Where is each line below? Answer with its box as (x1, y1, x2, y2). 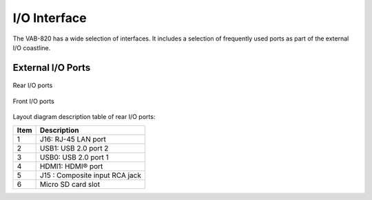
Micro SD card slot (39, 179, 100, 189)
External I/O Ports (12, 62, 91, 74)
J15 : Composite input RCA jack (39, 170, 141, 180)
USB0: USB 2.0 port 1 (39, 152, 110, 162)
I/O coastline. (12, 43, 51, 52)
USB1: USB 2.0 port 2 (39, 143, 109, 153)
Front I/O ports (12, 97, 54, 105)
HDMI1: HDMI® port (39, 162, 103, 171)
